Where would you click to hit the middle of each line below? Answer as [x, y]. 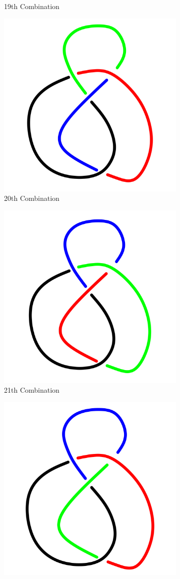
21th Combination [32, 390]
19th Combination [32, 6]
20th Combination [32, 198]
